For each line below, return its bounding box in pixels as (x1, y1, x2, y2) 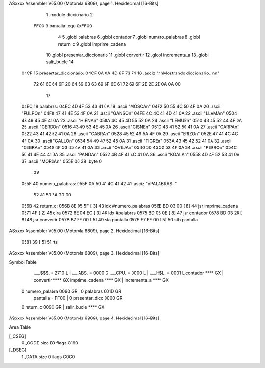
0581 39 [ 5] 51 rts (21, 239, 58, 245)
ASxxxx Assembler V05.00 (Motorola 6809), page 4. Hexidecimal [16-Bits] (9, 315, 159, 321)
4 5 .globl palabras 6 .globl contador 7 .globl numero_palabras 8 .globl (58, 34, 200, 40)
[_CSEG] (9, 333, 26, 339)
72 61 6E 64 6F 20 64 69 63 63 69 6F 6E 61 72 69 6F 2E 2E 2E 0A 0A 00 (33, 81, 181, 87)
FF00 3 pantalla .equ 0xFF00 (33, 23, 93, 29)
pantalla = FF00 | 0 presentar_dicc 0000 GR (33, 295, 123, 301)
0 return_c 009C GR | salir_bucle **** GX (21, 304, 105, 310)
